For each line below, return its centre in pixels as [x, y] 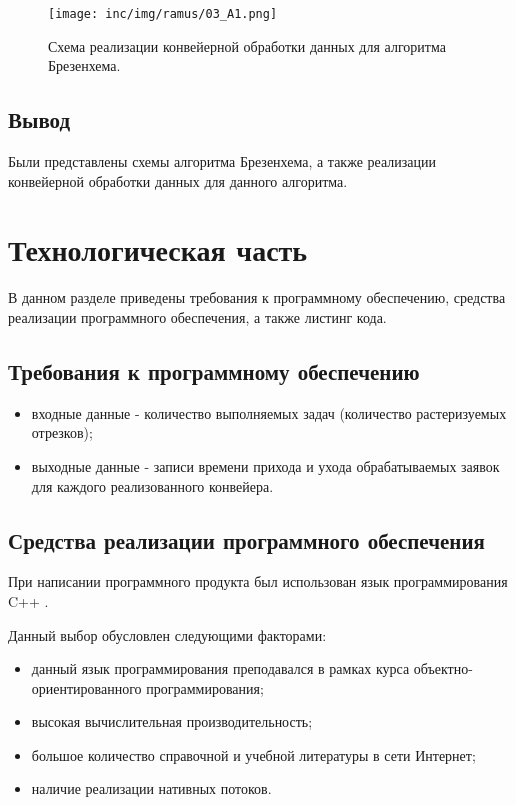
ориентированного [86, 687]
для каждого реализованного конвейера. [152, 485]
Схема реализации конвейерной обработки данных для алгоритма [247, 45]
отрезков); [62, 432]
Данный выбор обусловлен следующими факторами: [167, 634]
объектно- [443, 668]
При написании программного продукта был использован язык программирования [258, 581]
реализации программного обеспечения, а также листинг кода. [197, 316]
